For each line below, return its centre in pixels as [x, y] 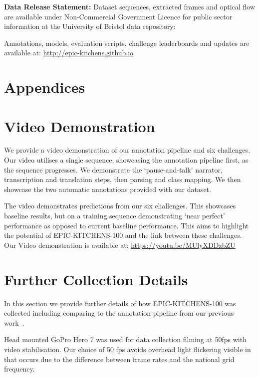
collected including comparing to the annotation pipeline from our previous [119, 313]
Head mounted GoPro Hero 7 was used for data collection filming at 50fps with [125, 339]
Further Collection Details [96, 279]
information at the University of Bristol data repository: [90, 26]
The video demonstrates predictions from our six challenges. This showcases [120, 206]
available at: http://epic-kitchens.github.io [69, 53]
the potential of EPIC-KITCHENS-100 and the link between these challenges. [123, 235]
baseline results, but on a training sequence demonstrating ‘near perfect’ [115, 216]
